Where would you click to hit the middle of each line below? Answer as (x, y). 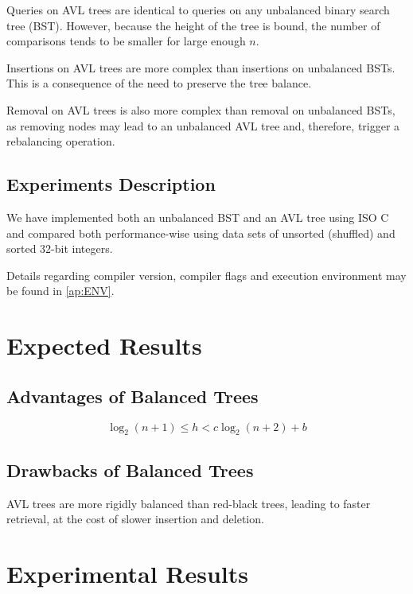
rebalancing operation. (61, 141)
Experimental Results (127, 573)
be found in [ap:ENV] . (60, 291)
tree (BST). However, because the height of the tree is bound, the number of (193, 25)
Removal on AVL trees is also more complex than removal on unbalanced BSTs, (201, 109)
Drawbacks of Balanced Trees (130, 470)
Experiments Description (111, 184)
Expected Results (104, 346)
